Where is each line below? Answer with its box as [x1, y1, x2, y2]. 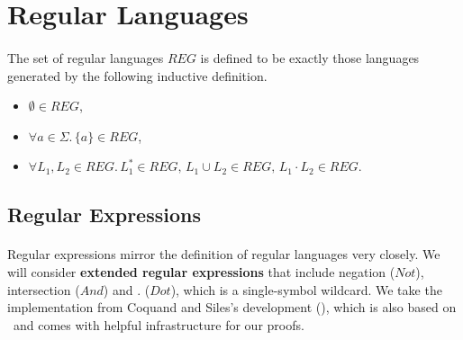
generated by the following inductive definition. [7, 66, 268, 85]
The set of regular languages [7, 48, 164, 67]
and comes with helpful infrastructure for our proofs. [13, 315, 304, 334]
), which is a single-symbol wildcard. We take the [170, 280, 442, 299]
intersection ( [7, 280, 80, 299]
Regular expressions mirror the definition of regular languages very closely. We [7, 245, 440, 264]
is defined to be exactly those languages [200, 48, 420, 67]
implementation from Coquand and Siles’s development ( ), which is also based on [7, 298, 457, 317]
